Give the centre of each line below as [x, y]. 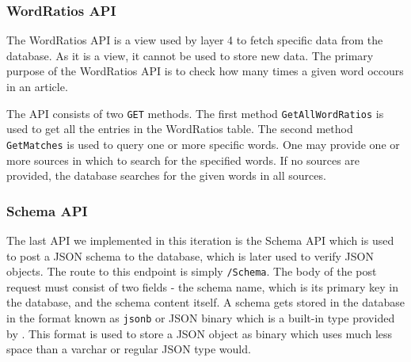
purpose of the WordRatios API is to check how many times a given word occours [205, 71]
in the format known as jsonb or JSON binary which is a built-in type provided [201, 317]
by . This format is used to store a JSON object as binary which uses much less [200, 333]
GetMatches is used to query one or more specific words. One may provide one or [203, 144]
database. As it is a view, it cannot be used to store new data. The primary [190, 55]
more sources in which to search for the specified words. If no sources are [183, 160]
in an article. [37, 86]
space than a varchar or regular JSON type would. [129, 349]
